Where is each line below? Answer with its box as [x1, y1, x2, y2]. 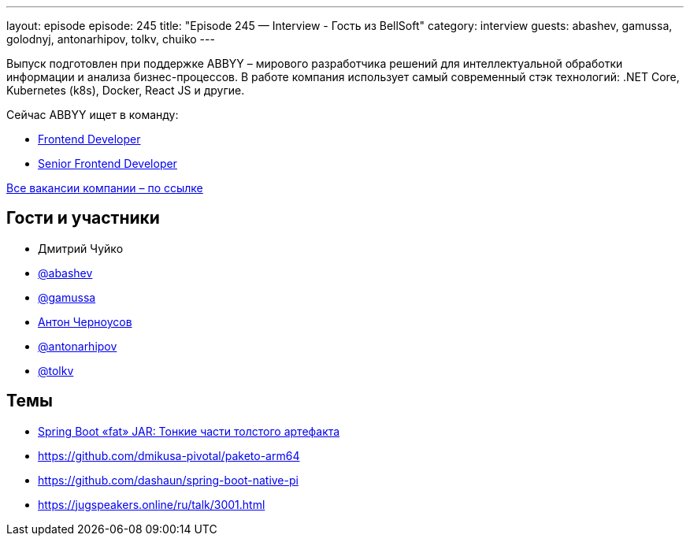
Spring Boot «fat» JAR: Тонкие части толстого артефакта [38, 424, 340, 438]
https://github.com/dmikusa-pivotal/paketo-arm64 [38, 448, 300, 462]
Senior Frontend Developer [38, 157, 177, 170]
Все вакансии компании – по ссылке [6, 181, 203, 195]
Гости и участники [6, 208, 160, 228]
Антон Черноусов [38, 314, 132, 329]
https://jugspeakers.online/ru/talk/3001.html [38, 497, 265, 511]
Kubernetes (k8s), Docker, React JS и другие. [6, 84, 245, 97]
